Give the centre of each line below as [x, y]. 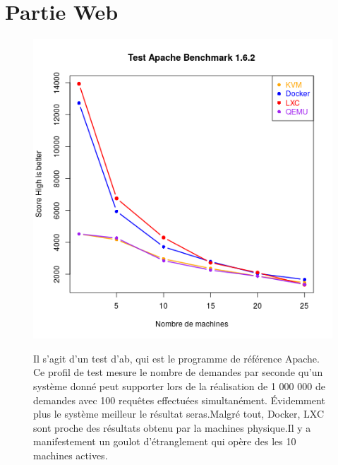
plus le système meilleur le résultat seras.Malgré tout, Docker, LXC [179, 414]
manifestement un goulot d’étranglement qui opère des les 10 [165, 441]
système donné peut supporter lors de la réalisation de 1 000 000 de [179, 385]
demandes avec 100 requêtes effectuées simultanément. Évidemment [179, 400]
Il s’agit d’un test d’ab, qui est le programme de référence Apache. [176, 358]
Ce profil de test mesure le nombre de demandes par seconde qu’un [178, 372]
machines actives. [71, 455]
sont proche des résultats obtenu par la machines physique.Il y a [172, 427]
